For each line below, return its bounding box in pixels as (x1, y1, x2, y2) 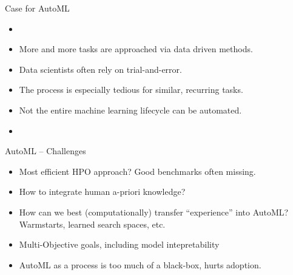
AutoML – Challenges (5, 144, 86, 157)
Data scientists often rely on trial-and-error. (19, 63, 182, 75)
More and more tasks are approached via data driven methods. (19, 42, 253, 55)
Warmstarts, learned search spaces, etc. (19, 217, 166, 230)
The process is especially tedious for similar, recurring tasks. (19, 83, 243, 96)
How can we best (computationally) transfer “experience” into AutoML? (19, 205, 289, 218)
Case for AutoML (5, 2, 70, 14)
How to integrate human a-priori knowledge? (19, 185, 186, 198)
